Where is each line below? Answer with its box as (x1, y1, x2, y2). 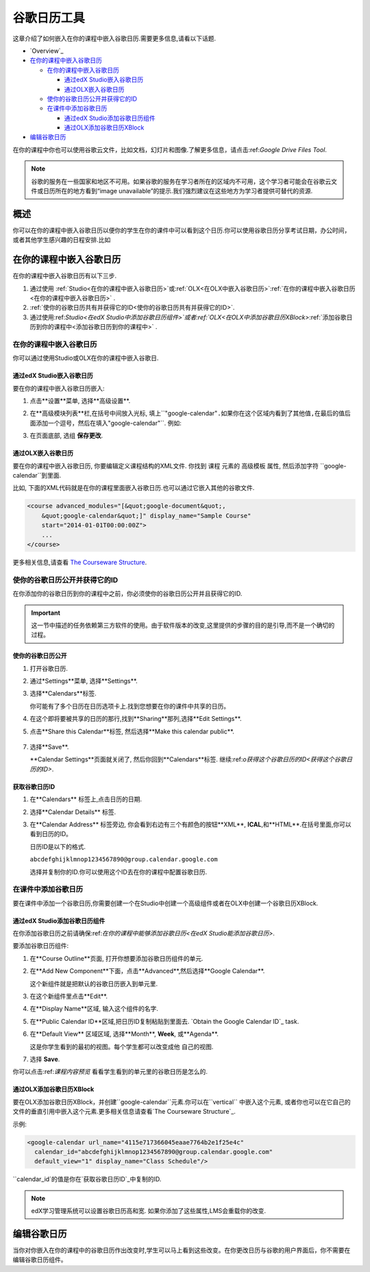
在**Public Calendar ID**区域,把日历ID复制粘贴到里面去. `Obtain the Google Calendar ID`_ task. (29, 1017, 299, 1025)
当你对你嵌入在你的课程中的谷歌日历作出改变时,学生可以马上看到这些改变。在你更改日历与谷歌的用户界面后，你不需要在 (12, 1246, 351, 1254)
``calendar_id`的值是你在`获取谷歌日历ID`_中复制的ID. (12, 1175, 162, 1184)
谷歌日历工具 (12, 10, 86, 25)
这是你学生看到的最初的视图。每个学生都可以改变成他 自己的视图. (29, 1042, 214, 1051)
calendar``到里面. (12, 472, 62, 480)
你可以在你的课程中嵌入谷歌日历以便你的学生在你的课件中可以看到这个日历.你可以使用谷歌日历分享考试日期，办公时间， (12, 226, 351, 234)
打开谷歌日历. (29, 664, 69, 672)
